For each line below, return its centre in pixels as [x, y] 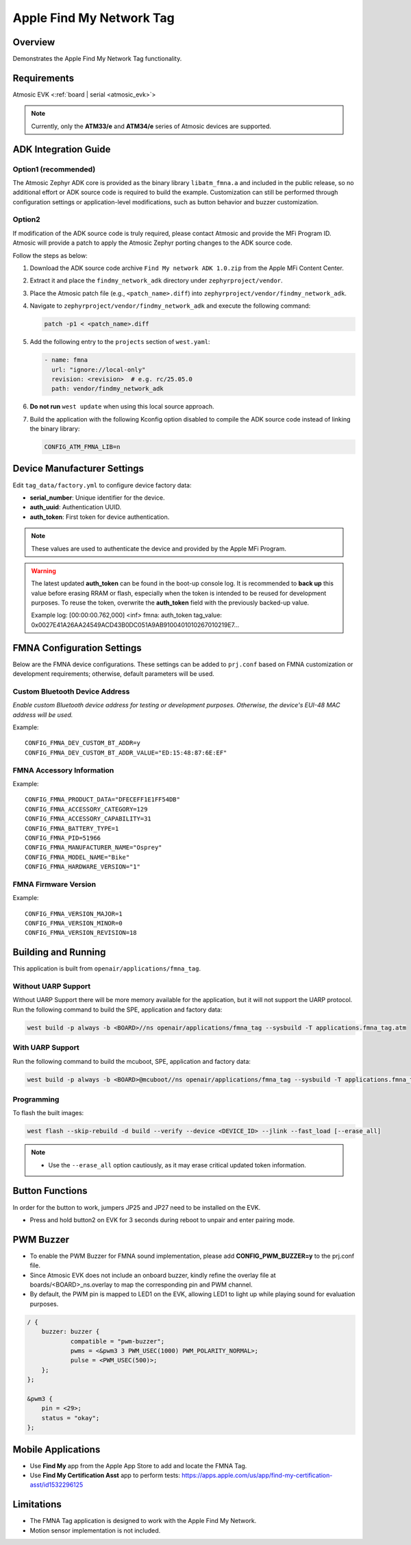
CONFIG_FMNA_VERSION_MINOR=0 [74, 923]
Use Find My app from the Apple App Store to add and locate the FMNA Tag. [138, 1465]
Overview [34, 42]
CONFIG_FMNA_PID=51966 [63, 838]
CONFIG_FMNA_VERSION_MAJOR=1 [74, 914]
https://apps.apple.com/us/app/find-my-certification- [257, 1475]
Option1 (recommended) [54, 169]
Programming [36, 1099]
